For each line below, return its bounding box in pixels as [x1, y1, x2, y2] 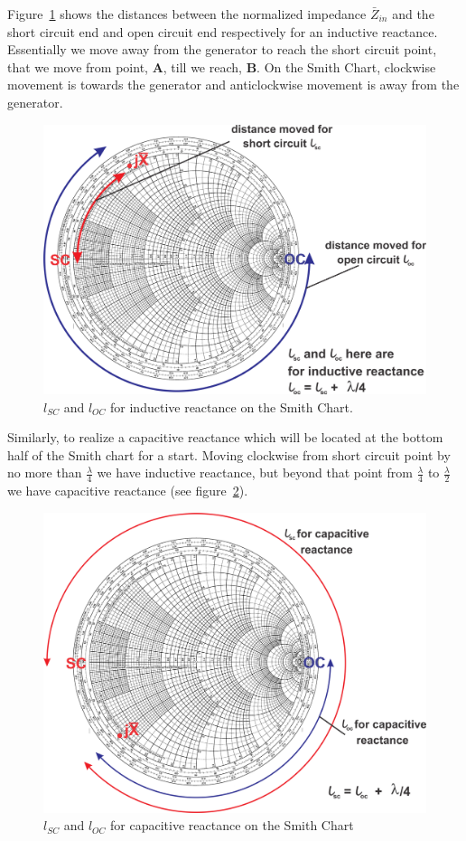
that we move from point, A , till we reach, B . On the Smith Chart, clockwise [7, 57, 436, 76]
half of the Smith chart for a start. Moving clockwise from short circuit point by [7, 445, 451, 464]
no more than [7, 463, 82, 482]
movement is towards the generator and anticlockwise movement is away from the [7, 75, 460, 94]
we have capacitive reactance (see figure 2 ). [7, 481, 248, 500]
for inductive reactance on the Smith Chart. [110, 397, 353, 416]
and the [392, 5, 434, 23]
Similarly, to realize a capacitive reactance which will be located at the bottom [7, 428, 443, 447]
